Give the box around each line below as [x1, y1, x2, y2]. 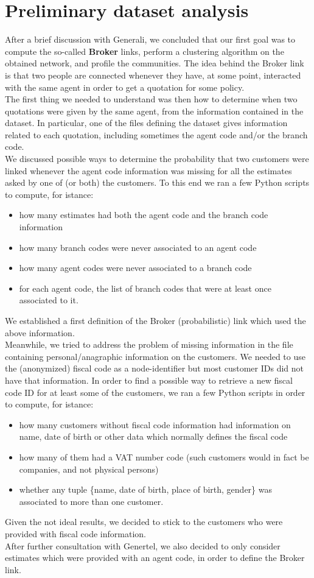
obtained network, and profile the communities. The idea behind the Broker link [5, 57, 304, 69]
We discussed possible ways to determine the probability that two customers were [5, 152, 309, 165]
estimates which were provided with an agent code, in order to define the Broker [5, 551, 305, 564]
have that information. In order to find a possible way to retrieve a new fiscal [5, 373, 293, 386]
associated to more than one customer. [19, 495, 164, 507]
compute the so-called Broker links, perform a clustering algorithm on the [5, 44, 284, 57]
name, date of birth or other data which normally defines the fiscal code [19, 430, 288, 443]
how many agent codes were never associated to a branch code [19, 261, 252, 274]
